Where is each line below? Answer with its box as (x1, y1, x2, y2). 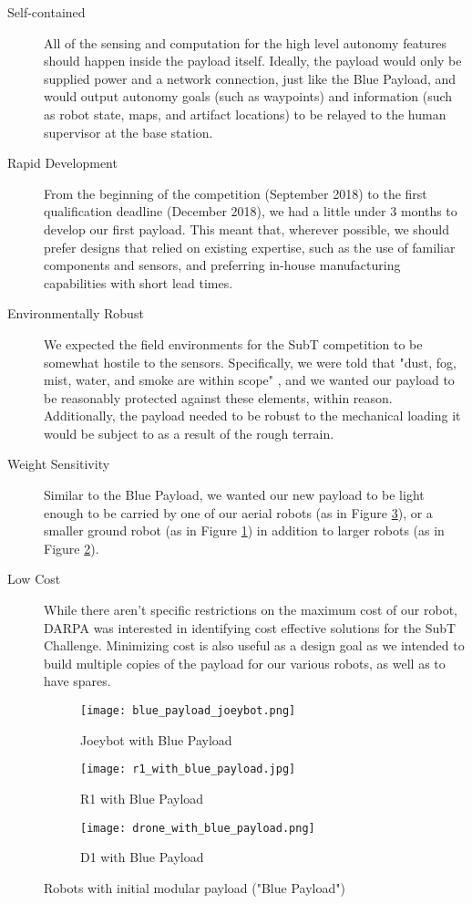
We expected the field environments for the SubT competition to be (44, 334, 423, 353)
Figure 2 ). (44, 538, 99, 557)
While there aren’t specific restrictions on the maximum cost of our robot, (44, 600, 457, 619)
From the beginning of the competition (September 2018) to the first (44, 183, 427, 203)
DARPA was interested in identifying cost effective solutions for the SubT (44, 618, 457, 637)
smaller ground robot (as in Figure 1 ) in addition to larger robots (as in (44, 521, 445, 540)
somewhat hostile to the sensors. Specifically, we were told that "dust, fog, (44, 352, 457, 371)
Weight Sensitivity (7, 454, 110, 473)
